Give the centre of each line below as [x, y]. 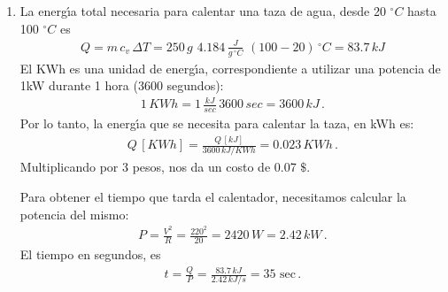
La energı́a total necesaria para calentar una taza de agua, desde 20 [203, 11]
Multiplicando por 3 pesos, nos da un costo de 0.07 [158, 167]
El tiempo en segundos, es [90, 254]
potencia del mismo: [74, 214]
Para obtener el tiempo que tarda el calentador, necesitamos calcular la [213, 196]
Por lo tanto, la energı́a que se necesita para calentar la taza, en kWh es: [217, 123]
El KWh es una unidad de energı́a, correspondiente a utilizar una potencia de [230, 68]
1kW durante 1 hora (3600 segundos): [122, 85]
